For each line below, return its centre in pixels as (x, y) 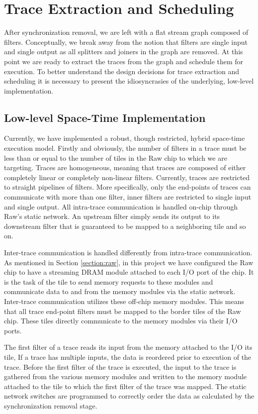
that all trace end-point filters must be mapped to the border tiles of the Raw (123, 311)
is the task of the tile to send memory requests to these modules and (109, 281)
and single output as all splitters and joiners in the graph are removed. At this (124, 52)
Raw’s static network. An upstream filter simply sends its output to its (112, 216)
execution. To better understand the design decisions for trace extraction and (122, 71)
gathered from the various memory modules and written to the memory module (126, 376)
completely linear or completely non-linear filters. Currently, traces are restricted (127, 177)
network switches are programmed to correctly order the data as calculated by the (129, 396)
